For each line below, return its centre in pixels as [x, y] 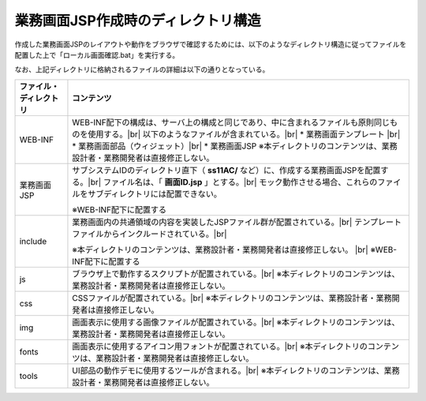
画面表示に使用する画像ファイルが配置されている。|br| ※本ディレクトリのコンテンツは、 [236, 322]
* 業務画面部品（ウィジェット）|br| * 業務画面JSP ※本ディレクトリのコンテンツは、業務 [235, 146]
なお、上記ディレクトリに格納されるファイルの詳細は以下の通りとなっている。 [142, 69]
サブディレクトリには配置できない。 [155, 193]
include [33, 241]
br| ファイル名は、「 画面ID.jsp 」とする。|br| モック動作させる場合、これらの [234, 182]
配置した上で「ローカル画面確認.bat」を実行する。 [97, 54]
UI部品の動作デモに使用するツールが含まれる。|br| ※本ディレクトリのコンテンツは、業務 [236, 370]
